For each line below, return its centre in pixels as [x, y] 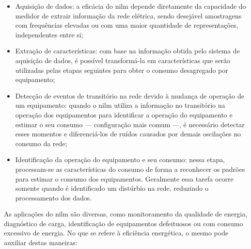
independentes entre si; [49, 34]
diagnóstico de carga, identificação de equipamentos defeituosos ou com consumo [124, 223]
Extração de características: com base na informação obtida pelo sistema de [127, 51]
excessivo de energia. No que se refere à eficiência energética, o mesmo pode [116, 233]
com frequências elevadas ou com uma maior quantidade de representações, [127, 25]
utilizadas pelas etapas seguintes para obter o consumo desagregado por [122, 70]
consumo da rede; [41, 143]
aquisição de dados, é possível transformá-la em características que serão [123, 60]
